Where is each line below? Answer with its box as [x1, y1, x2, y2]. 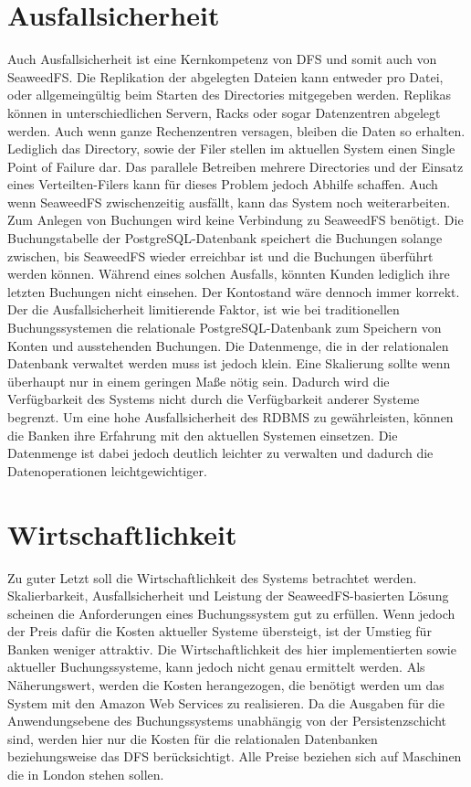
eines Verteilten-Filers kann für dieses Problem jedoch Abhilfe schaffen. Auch [7, 175, 438, 194]
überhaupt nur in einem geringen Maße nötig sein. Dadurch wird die [7, 371, 390, 390]
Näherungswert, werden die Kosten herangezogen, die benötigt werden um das [7, 675, 445, 695]
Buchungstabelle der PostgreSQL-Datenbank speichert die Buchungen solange [7, 229, 443, 248]
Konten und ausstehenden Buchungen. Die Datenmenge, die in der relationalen [7, 335, 449, 355]
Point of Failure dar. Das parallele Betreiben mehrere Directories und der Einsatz [7, 156, 464, 175]
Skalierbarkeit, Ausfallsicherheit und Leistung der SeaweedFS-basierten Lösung [7, 586, 449, 605]
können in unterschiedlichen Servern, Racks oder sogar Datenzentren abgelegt [7, 102, 441, 122]
